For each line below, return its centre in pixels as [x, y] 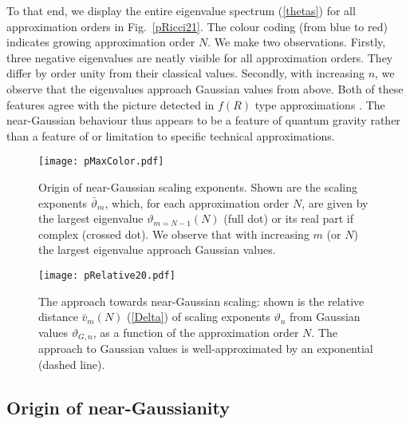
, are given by [335, 202]
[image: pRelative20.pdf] [107, 275]
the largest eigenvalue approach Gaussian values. [157, 250]
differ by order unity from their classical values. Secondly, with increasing [185, 73]
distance [58, 317]
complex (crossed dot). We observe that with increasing [174, 234]
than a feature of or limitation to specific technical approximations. [171, 135]
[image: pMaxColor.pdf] [101, 162]
